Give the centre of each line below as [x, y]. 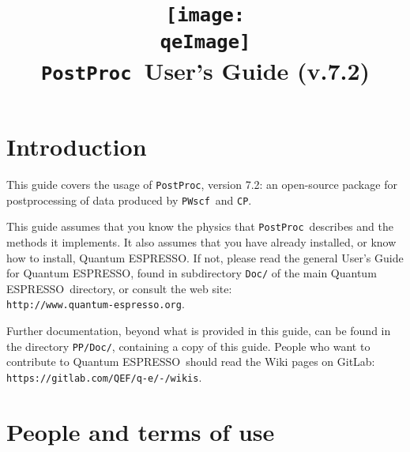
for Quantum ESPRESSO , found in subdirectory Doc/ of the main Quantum [192, 273]
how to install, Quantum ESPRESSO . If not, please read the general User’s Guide [205, 257]
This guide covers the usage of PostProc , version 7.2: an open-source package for [202, 185]
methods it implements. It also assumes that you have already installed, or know [201, 242]
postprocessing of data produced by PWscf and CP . [129, 200]
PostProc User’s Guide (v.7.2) [205, 70]
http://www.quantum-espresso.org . [96, 304]
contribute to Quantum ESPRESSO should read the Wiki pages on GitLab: [191, 362]
